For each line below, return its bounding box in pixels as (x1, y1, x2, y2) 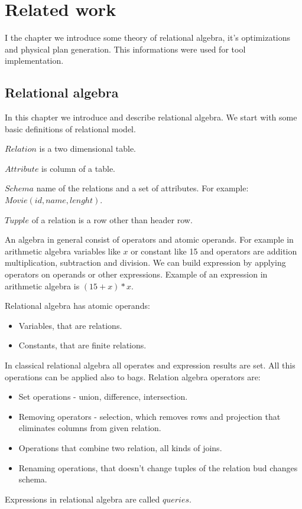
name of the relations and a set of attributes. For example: (36, 182, 249, 194)
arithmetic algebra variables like (5, 244, 121, 257)
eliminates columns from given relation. (18, 422, 161, 434)
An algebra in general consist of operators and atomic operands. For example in (5, 233, 294, 246)
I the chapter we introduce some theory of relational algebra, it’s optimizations (5, 31, 291, 44)
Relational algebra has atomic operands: (5, 299, 150, 312)
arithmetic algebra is (5, 279, 80, 292)
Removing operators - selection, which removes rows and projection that (18, 410, 281, 422)
